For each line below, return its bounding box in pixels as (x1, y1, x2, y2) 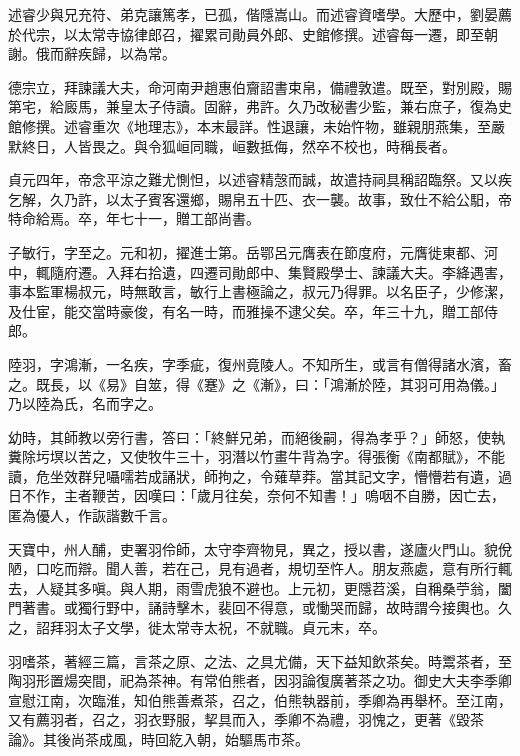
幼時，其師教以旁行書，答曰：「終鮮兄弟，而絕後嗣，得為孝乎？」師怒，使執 (8, 426, 505, 447)
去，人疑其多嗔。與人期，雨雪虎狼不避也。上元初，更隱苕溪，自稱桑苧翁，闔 (8, 577, 512, 598)
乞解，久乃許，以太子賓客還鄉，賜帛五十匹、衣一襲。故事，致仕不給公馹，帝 (8, 188, 512, 209)
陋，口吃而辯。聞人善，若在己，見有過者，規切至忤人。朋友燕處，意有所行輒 (8, 558, 512, 579)
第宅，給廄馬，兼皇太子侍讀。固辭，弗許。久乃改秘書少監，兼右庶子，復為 (8, 96, 498, 117)
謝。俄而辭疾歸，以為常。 (8, 43, 176, 64)
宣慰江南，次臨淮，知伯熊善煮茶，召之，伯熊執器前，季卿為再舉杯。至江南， (8, 689, 512, 710)
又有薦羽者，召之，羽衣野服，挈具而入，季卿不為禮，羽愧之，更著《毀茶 (8, 709, 484, 730)
